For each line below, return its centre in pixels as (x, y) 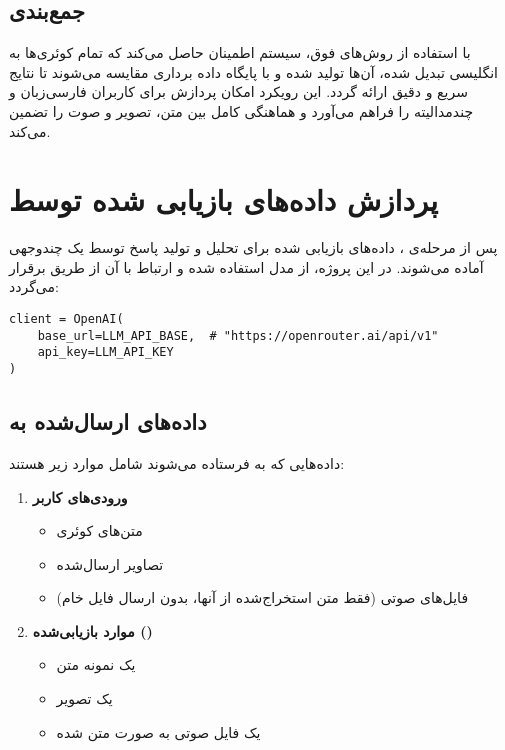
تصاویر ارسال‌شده (110, 563)
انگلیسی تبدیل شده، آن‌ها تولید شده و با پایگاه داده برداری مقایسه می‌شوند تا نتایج (253, 71)
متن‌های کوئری (99, 530)
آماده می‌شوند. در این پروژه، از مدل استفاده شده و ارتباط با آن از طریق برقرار (246, 266)
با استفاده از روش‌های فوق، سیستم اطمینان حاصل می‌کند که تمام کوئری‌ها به (240, 52)
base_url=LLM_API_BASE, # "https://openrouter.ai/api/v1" (238, 335)
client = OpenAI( (66, 319)
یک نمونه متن (96, 664)
